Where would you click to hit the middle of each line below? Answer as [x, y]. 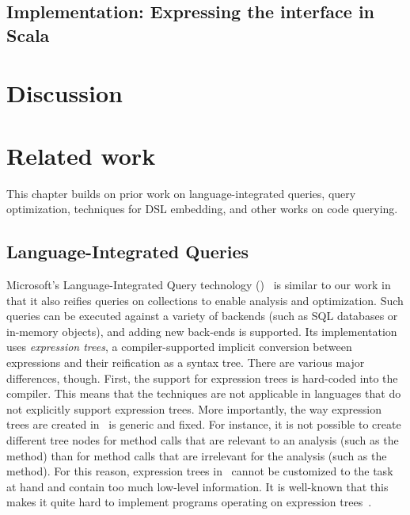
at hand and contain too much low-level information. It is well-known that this [197, 486]
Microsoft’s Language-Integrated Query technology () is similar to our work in [199, 285]
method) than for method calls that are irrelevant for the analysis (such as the [197, 455]
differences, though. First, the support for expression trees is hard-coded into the [202, 378]
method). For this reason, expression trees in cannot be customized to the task [200, 471]
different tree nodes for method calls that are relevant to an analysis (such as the [203, 440]
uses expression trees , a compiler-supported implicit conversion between [179, 347]
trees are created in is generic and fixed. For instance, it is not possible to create [204, 424]
